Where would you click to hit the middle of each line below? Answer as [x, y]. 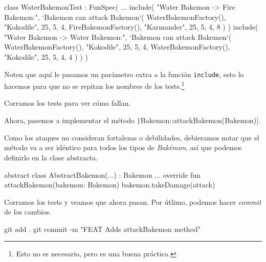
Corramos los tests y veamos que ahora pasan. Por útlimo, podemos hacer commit [133, 201]
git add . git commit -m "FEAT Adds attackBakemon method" [103, 229]
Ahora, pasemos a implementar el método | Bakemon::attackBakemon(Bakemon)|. [132, 120]
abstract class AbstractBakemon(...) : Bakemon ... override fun [102, 174]
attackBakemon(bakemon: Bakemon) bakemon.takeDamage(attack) [110, 185]
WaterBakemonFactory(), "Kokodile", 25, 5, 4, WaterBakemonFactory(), [117, 47]
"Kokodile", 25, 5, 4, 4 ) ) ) [46, 56]
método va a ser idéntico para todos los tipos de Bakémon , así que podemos [123, 147]
